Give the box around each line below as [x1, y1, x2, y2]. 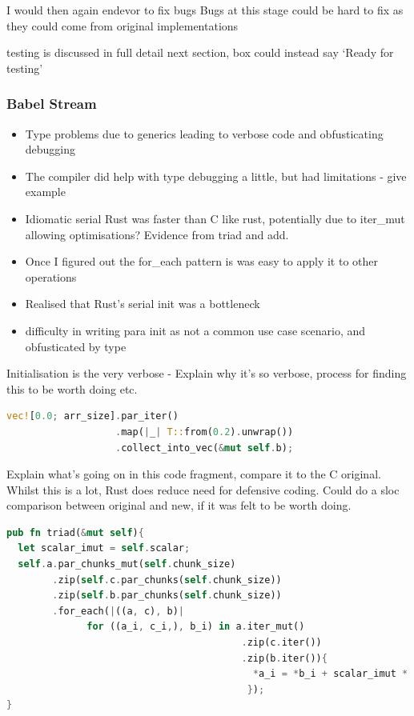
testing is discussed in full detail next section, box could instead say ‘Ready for [6, 44, 394, 61]
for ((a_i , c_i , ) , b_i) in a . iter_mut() [86, 621, 305, 633]
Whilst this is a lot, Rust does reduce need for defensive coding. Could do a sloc [6, 481, 400, 498]
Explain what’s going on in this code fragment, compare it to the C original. [6, 466, 381, 482]
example [25, 183, 66, 200]
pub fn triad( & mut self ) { [6, 526, 144, 538]
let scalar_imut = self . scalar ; [18, 542, 191, 554]
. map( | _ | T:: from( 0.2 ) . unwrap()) [115, 426, 294, 438]
